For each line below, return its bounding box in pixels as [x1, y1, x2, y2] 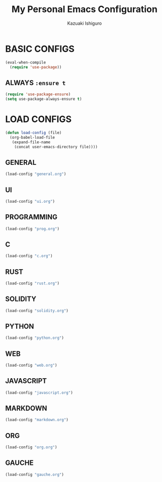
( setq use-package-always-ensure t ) [5, 97, 82, 102]
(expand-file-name [12, 140, 51, 145]
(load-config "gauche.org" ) [5, 472, 64, 477]
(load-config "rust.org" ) [5, 281, 59, 286]
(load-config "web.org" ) [5, 363, 57, 368]
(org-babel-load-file [10, 135, 55, 140]
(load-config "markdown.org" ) [5, 417, 69, 423]
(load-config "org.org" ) [5, 445, 57, 450]
